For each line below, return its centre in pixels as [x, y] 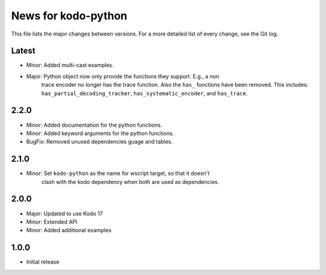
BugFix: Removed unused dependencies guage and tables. [100, 142]
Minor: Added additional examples [69, 230]
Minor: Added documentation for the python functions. [94, 125]
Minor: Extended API [52, 222]
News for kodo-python [69, 16]
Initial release [43, 262]
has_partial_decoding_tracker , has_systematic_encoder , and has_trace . [144, 93]
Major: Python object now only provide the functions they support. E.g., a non [123, 76]
